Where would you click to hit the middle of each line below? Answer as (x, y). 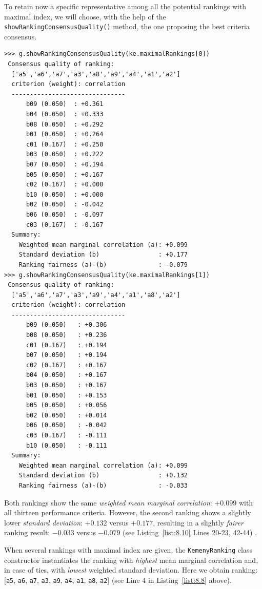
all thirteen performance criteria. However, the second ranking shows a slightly (128, 512)
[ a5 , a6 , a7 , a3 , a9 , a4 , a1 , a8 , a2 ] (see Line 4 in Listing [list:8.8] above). (118, 580)
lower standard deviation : (44, 522)
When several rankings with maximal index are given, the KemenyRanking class (128, 549)
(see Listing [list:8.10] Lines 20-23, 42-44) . (190, 532)
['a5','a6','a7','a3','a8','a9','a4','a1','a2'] (96, 74)
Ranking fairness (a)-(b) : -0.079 (103, 265)
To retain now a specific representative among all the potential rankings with (125, 6)
